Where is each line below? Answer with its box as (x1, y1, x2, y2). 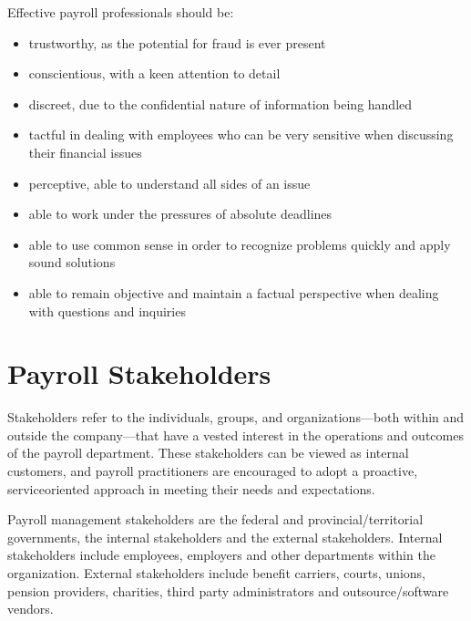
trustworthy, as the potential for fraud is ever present (28, 33, 326, 52)
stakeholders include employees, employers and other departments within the (7, 545, 435, 564)
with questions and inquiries (28, 301, 186, 320)
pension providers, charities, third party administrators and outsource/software (7, 581, 449, 600)
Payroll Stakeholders (7, 355, 271, 392)
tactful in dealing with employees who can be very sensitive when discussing (28, 125, 454, 144)
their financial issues (28, 142, 142, 161)
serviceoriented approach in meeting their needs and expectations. (7, 479, 375, 498)
